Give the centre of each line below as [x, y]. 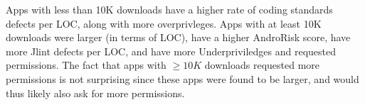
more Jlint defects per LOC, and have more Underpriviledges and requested [171, 51]
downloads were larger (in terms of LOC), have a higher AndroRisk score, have [178, 37]
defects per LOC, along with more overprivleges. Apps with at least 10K [164, 23]
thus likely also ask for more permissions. [95, 93]
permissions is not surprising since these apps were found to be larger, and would [182, 78]
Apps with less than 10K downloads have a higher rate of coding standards [169, 9]
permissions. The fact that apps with [86, 65]
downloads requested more [262, 65]
